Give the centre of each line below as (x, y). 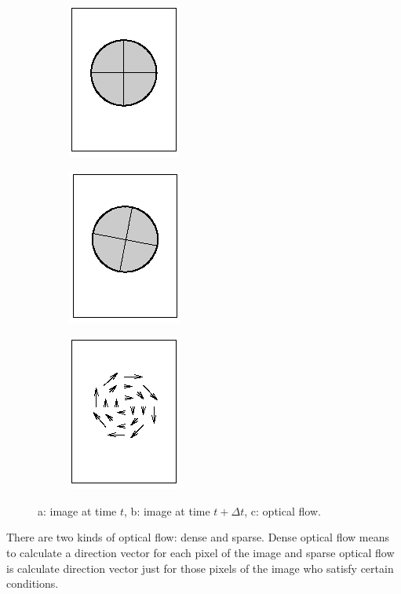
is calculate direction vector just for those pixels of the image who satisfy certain (200, 568)
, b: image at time (167, 510)
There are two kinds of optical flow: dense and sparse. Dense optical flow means (198, 537)
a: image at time (77, 510)
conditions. (33, 583)
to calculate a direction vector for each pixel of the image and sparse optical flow (200, 552)
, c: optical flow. (283, 510)
